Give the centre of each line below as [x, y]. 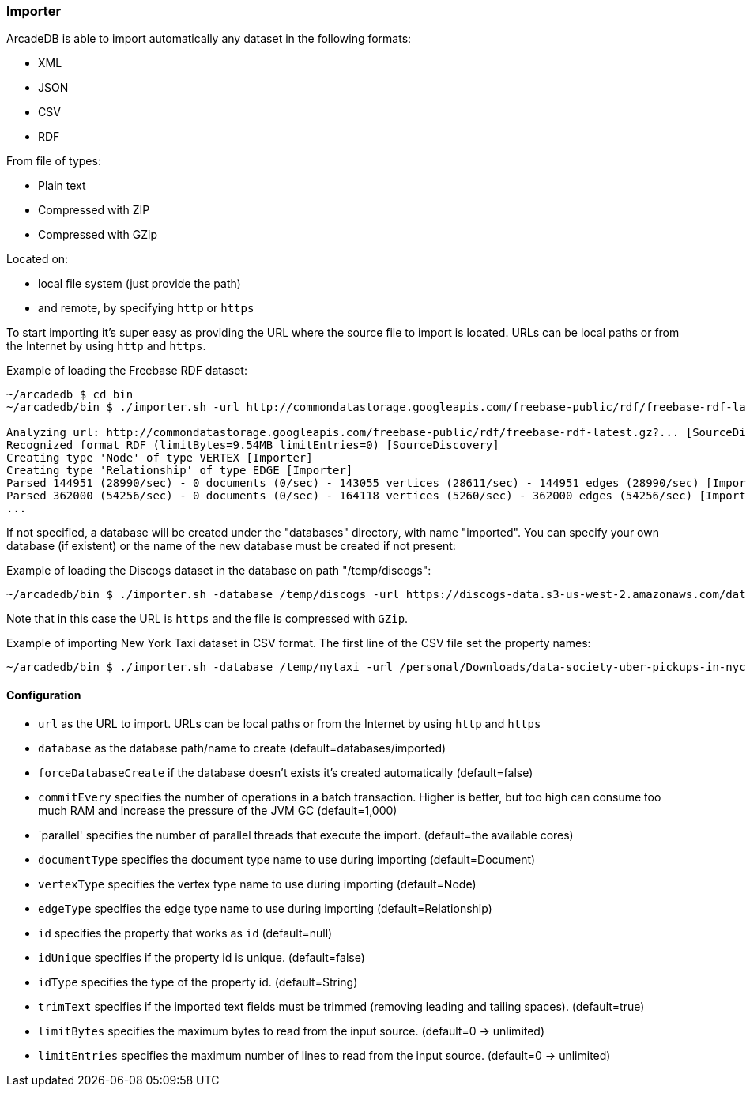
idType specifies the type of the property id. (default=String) [198, 982]
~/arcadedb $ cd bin [70, 395]
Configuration [44, 695]
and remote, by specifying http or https [146, 308]
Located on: [38, 259]
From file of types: [54, 161]
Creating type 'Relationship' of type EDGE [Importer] [180, 471]
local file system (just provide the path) [139, 284]
